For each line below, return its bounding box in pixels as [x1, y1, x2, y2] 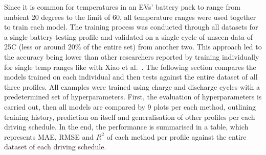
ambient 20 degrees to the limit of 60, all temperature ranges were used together [4, 11, 256, 22]
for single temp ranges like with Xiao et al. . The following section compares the [4, 61, 256, 72]
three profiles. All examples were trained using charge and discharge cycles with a [4, 81, 260, 92]
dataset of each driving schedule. [4, 141, 106, 152]
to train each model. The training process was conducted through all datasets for [4, 21, 258, 32]
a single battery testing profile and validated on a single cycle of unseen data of [4, 31, 253, 42]
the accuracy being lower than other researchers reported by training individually [4, 51, 259, 62]
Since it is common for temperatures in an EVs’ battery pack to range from [4, 2, 240, 12]
